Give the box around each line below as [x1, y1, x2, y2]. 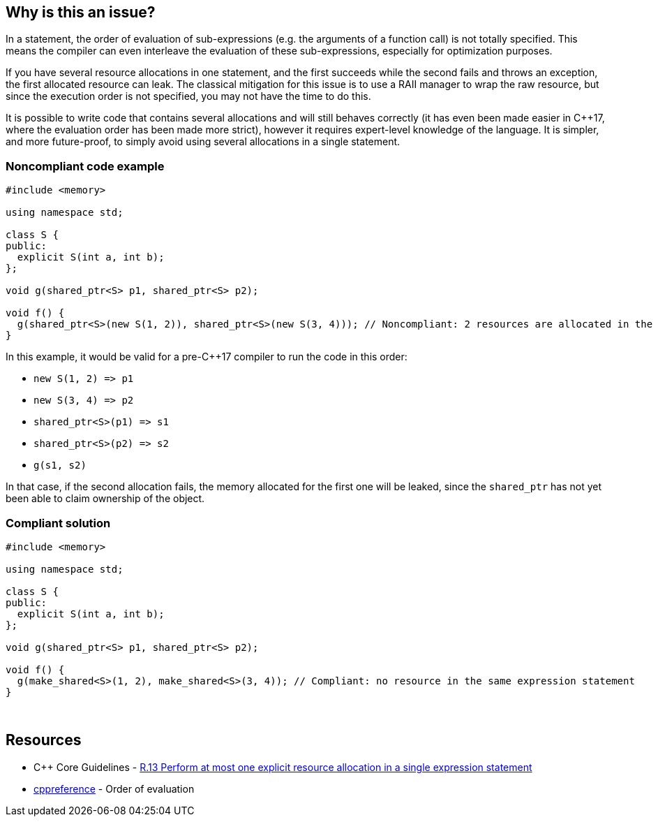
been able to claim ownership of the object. [6, 492, 205, 505]
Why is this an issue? [6, 3, 156, 21]
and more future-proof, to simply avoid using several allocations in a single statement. [6, 135, 401, 148]
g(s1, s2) [33, 460, 87, 471]
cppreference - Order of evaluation [33, 782, 195, 795]
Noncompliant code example [6, 159, 165, 173]
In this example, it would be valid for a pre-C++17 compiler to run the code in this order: [6, 351, 407, 363]
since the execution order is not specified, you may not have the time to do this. [6, 90, 371, 103]
